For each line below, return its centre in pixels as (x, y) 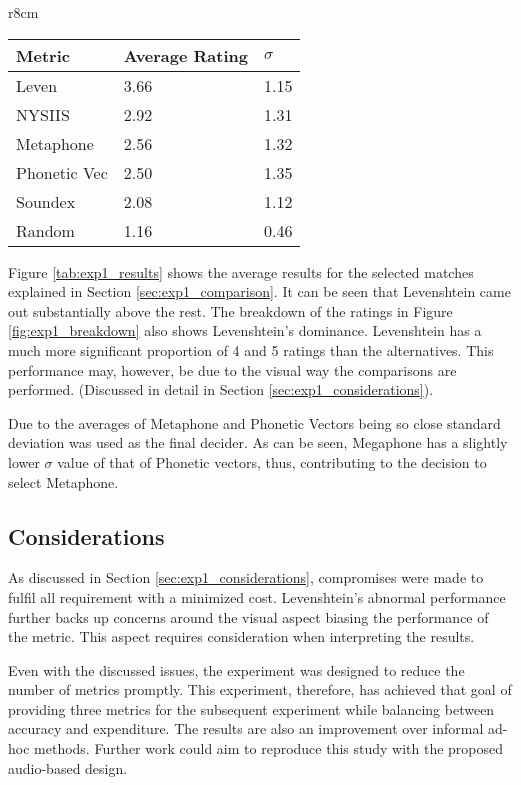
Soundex (46, 201)
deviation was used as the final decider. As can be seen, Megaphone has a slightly (258, 442)
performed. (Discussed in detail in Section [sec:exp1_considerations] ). (221, 389)
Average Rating (185, 55)
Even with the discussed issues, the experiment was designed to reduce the (236, 669)
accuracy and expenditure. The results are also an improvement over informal (246, 728)
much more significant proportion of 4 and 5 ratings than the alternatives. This (251, 349)
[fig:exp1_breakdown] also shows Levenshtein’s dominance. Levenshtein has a (245, 330)
